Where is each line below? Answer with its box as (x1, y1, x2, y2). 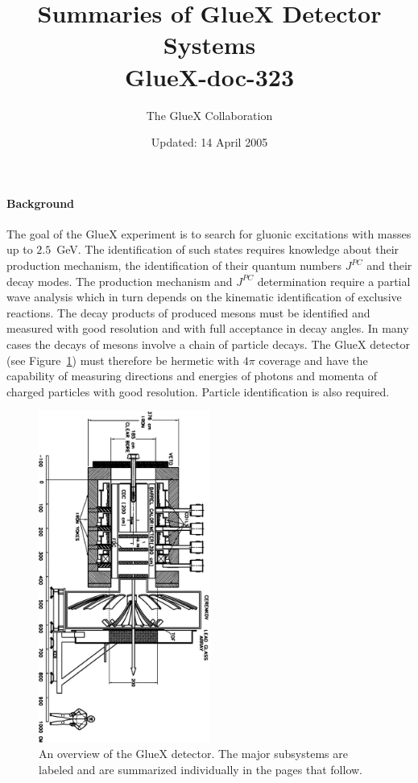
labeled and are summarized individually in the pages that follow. (39, 760, 362, 777)
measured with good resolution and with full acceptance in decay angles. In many (6, 320, 409, 337)
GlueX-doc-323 (124, 60, 295, 93)
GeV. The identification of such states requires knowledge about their (56, 241, 399, 258)
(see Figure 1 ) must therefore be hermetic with (6, 351, 240, 368)
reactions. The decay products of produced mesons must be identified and (6, 304, 370, 321)
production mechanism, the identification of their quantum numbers (6, 257, 342, 274)
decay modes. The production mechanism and (6, 272, 233, 289)
